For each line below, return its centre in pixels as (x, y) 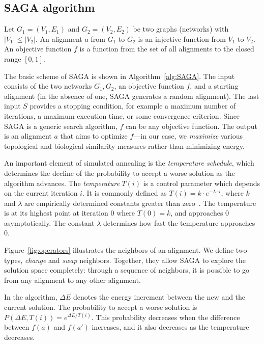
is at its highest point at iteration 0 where (69, 213)
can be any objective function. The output (192, 126)
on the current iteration (41, 193)
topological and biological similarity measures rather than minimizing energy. (124, 145)
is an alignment (28, 136)
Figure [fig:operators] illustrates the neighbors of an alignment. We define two (126, 250)
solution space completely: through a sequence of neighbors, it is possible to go (127, 270)
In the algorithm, (31, 297)
